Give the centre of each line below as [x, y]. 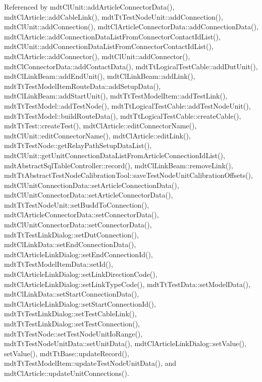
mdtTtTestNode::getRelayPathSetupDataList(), [78, 145]
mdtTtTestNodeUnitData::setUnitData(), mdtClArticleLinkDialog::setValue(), [125, 343]
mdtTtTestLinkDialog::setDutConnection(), [71, 234]
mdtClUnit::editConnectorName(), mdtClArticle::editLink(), [97, 135]
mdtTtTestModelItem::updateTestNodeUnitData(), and [90, 363]
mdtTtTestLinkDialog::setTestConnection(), [72, 323]
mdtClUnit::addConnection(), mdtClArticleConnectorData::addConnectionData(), [131, 27]
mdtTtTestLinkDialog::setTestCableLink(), [70, 314]
